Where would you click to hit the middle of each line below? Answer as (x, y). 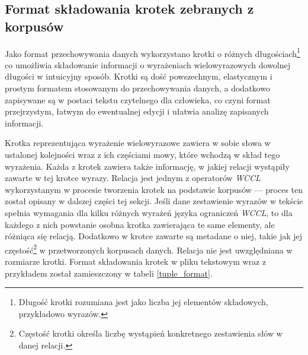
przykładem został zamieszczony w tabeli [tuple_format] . (109, 273)
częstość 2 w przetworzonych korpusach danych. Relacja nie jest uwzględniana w (149, 249)
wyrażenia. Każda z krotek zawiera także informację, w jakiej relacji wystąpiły (147, 166)
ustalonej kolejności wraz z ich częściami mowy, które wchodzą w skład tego (142, 154)
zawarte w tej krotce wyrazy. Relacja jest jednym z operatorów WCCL (133, 178)
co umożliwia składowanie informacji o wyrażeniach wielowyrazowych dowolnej (148, 64)
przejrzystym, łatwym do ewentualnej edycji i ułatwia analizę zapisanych (137, 111)
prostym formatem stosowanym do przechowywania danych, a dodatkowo (137, 88)
